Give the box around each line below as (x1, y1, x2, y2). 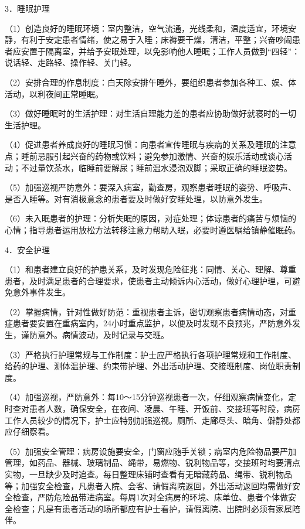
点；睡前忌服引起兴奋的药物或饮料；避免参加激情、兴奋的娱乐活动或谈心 (5, 149, 284, 162)
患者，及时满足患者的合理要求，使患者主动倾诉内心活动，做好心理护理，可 (5, 274, 292, 286)
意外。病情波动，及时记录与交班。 (37, 329, 169, 341)
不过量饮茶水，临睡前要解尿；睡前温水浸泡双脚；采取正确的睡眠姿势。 (21, 161, 292, 173)
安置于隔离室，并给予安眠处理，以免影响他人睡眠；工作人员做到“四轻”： (21, 45, 300, 57)
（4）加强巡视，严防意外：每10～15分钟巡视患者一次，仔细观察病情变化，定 (5, 391, 296, 403)
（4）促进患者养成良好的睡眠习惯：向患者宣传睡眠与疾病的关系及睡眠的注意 (5, 138, 296, 151)
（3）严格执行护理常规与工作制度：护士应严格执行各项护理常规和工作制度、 (5, 348, 296, 360)
